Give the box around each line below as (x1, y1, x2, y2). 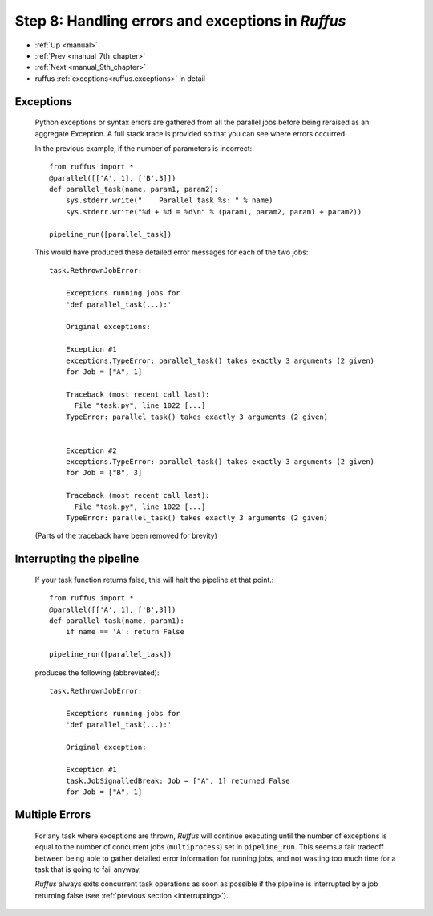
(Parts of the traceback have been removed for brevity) (34, 531, 218, 541)
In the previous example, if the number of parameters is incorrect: (34, 143, 253, 153)
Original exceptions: (65, 322, 152, 332)
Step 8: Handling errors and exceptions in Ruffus (14, 12, 346, 30)
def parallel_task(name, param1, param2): (49, 185, 219, 194)
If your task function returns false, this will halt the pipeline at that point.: (34, 575, 274, 584)
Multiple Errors (14, 808, 91, 822)
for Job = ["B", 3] (65, 468, 143, 478)
